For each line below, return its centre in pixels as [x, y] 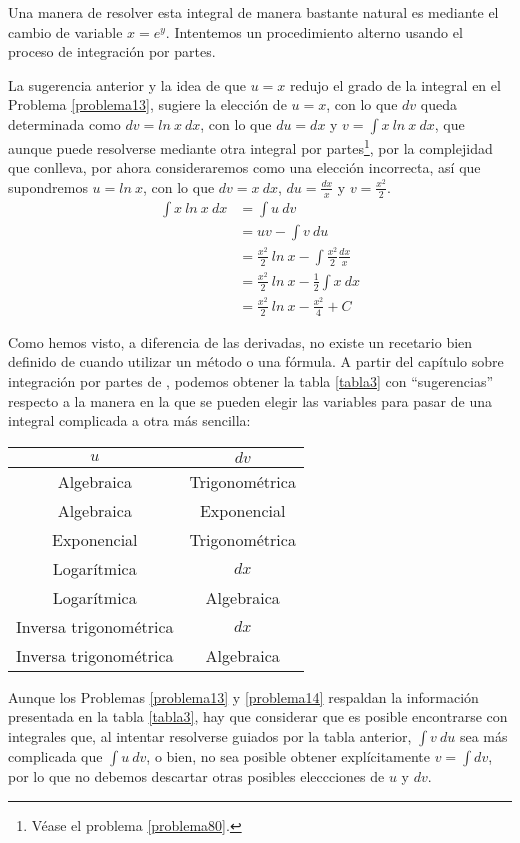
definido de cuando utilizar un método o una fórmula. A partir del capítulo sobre [256, 361]
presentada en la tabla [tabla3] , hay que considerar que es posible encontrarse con [258, 716]
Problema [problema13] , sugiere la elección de [147, 104]
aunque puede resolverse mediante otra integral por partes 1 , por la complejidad [250, 146]
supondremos [48, 186]
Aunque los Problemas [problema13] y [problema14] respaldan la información [243, 696]
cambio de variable [65, 31]
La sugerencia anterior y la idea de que [127, 84]
